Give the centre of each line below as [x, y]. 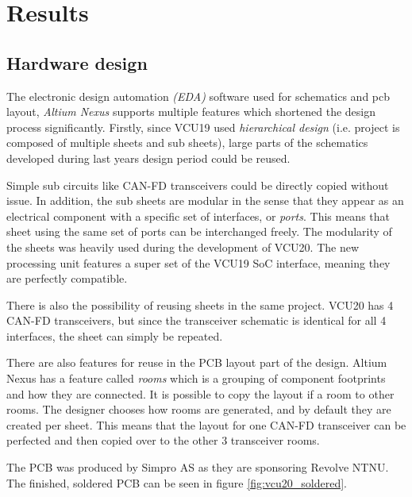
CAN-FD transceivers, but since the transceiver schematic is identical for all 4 [196, 320]
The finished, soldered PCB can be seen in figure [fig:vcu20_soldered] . [177, 482]
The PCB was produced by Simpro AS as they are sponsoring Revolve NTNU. [198, 467]
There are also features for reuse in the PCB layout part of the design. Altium [197, 362]
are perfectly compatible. [67, 278]
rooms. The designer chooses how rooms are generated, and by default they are [199, 409]
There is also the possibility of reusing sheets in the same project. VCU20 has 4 [200, 304]
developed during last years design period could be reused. [148, 158]
